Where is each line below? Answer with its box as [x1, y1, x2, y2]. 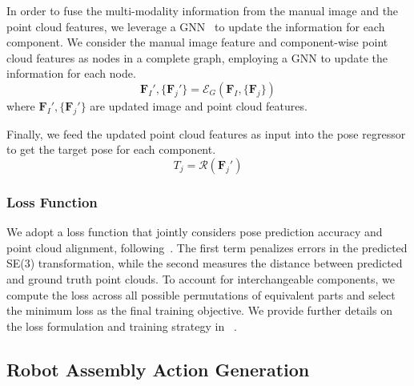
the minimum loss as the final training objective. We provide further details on [6, 302, 392, 319]
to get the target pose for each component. [6, 141, 216, 158]
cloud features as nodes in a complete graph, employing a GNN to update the [6, 49, 388, 66]
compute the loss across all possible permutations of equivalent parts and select [6, 286, 396, 303]
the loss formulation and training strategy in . [6, 317, 237, 334]
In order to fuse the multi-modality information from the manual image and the [6, 2, 399, 18]
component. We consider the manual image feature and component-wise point [6, 34, 388, 50]
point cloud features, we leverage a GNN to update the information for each [6, 18, 385, 34]
